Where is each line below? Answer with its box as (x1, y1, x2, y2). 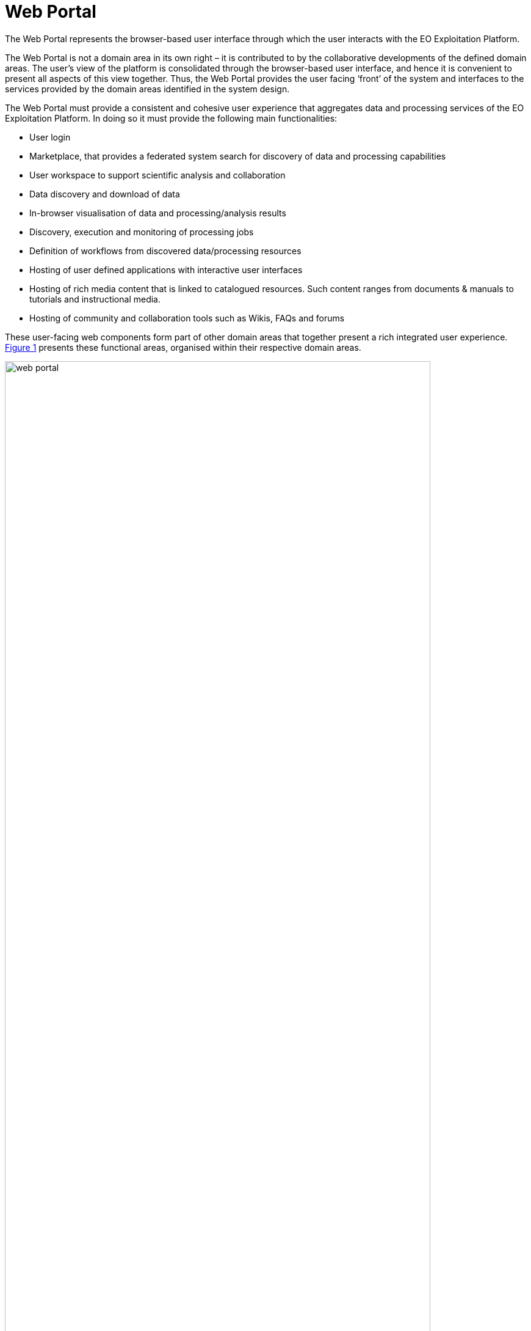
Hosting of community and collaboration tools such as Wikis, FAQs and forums (29, 312, 345, 323)
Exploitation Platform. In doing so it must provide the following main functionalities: (5, 112, 338, 123)
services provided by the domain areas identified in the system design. (5, 83, 290, 94)
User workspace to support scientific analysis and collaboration (29, 169, 286, 180)
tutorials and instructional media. (29, 293, 161, 304)
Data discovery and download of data (29, 188, 180, 199)
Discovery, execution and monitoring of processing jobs (29, 226, 254, 237)
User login (29, 131, 71, 142)
